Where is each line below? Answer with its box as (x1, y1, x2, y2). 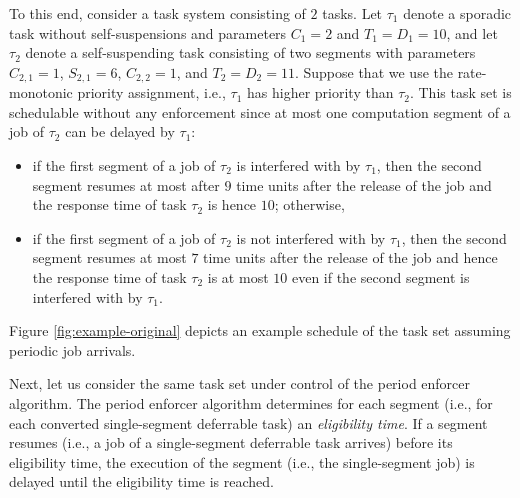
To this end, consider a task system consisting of (9, 3, 306, 23)
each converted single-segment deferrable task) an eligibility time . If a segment (9, 412, 488, 433)
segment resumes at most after (32, 174, 220, 195)
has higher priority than (247, 82, 394, 103)
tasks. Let (322, 3, 383, 23)
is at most (207, 266, 269, 287)
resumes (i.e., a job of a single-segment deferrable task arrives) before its (9, 432, 453, 453)
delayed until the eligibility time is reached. (9, 471, 274, 492)
